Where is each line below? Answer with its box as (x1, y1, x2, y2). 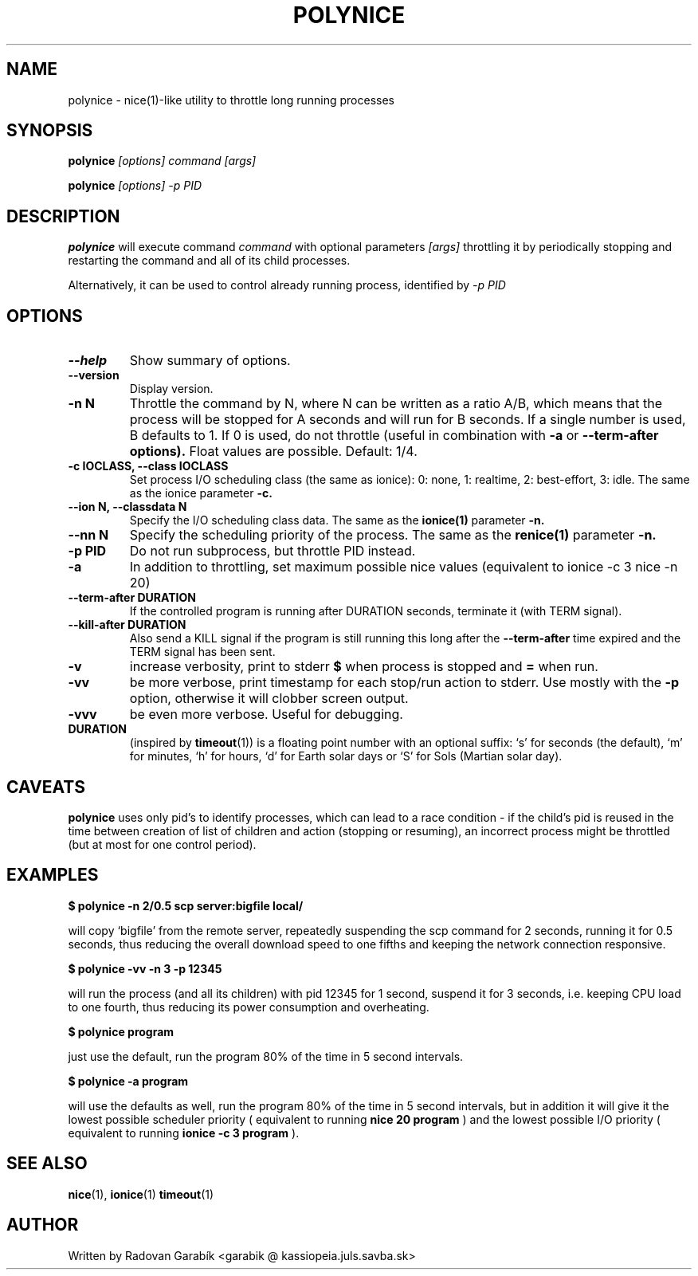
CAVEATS (6, 776, 85, 797)
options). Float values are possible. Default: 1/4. (129, 443, 418, 460)
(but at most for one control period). (68, 837, 257, 851)
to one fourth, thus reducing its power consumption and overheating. (68, 999, 429, 1014)
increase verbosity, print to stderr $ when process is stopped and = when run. (129, 658, 598, 675)
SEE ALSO (6, 1153, 88, 1174)
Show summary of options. (129, 352, 291, 369)
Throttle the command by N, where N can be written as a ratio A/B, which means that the (129, 395, 663, 412)
